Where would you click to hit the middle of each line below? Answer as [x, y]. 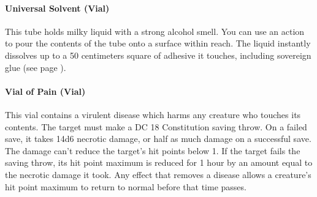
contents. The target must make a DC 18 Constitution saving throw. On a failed [156, 126]
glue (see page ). [36, 67]
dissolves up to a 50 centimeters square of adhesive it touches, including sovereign [158, 55]
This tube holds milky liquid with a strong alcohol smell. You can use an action [155, 31]
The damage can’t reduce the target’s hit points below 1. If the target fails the [153, 150]
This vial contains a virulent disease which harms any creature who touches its [153, 114]
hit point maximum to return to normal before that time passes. [126, 186]
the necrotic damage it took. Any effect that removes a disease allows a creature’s [158, 174]
